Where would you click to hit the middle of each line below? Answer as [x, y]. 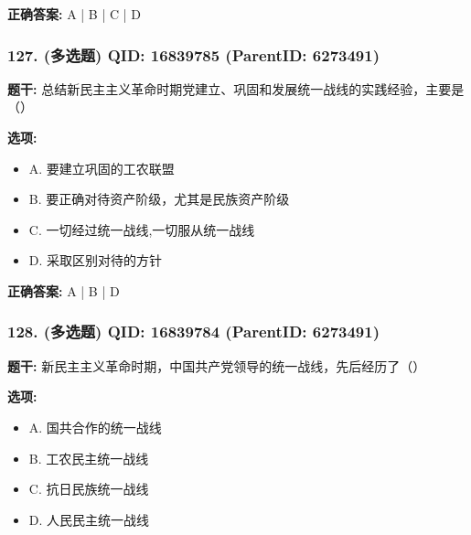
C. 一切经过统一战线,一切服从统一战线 [142, 229]
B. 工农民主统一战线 [89, 458]
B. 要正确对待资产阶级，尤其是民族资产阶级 [159, 199]
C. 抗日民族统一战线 [89, 489]
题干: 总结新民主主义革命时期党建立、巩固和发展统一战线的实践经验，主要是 [236, 88]
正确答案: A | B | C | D [74, 14]
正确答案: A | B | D [64, 290]
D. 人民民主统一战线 [89, 519]
